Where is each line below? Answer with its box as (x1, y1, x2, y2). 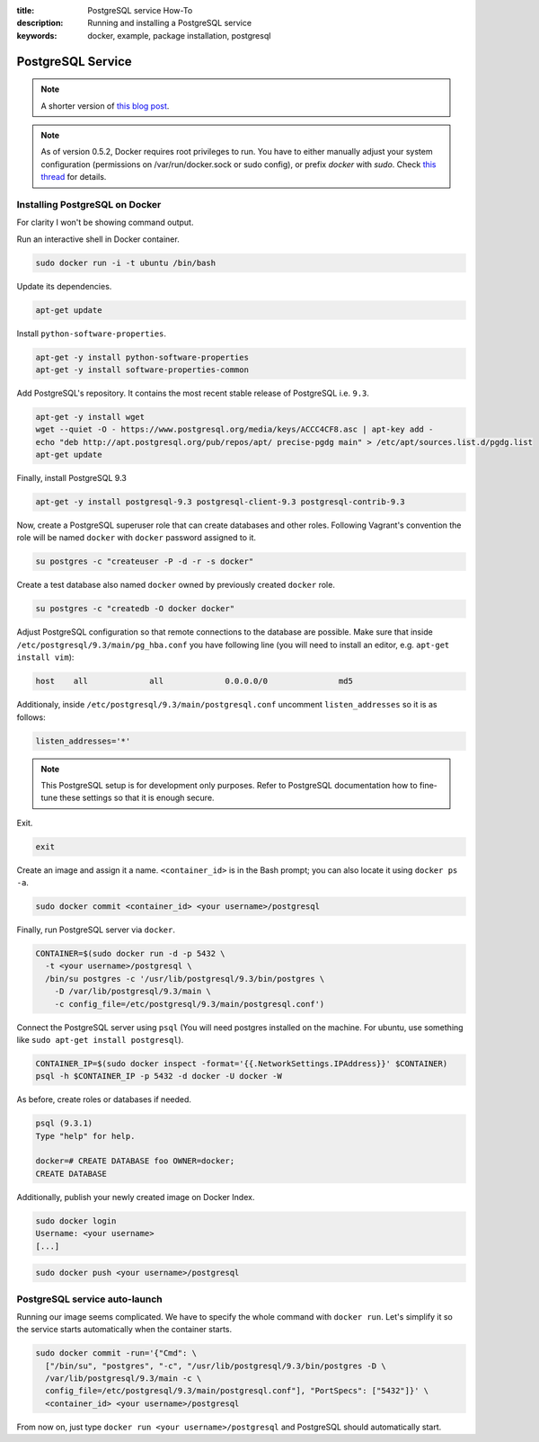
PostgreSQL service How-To (87, 5, 193, 15)
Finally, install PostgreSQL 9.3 (16, 473, 128, 484)
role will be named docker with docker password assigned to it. (16, 532, 256, 543)
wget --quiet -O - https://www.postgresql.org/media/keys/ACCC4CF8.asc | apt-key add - (35, 424, 434, 435)
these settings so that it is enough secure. (59, 792, 215, 804)
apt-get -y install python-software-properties (35, 352, 249, 362)
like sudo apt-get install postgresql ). (16, 1034, 184, 1045)
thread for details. (40, 172, 107, 182)
